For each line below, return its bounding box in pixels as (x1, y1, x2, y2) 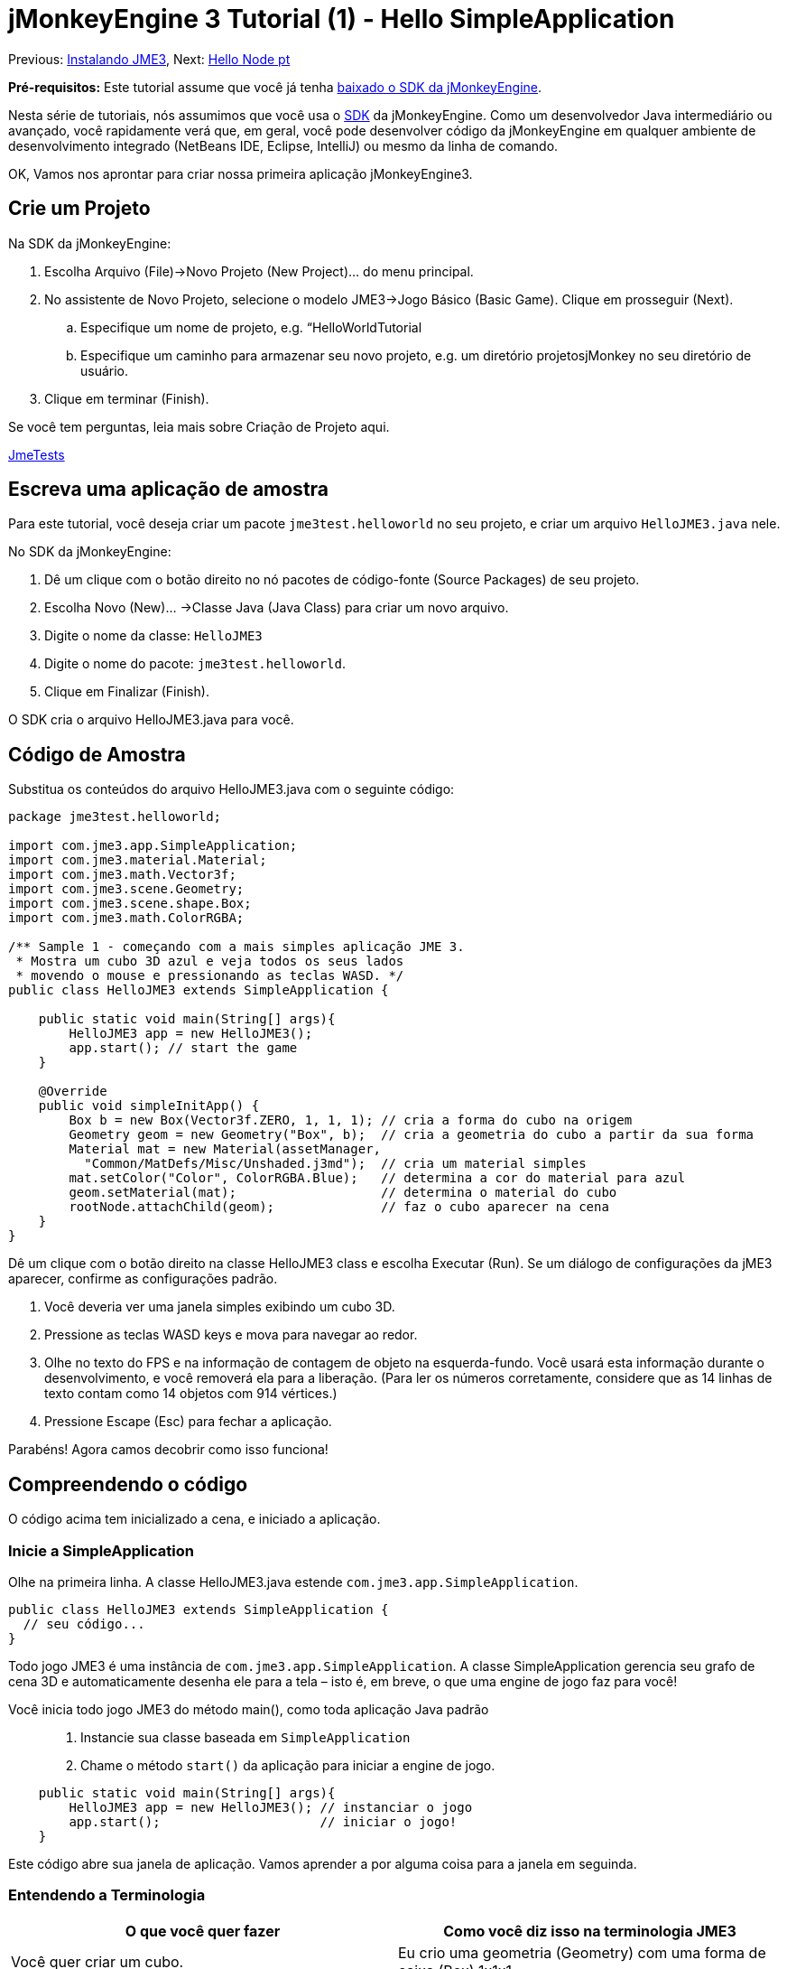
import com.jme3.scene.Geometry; (8, 882, 245, 897)
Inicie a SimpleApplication (8, 1541, 194, 1560)
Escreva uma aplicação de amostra (8, 478, 329, 501)
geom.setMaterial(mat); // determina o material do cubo (69, 1185, 617, 1200)
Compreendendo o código (8, 1472, 248, 1496)
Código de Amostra (8, 742, 186, 766)
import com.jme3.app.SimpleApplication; (8, 838, 298, 854)
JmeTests (8, 446, 65, 462)
